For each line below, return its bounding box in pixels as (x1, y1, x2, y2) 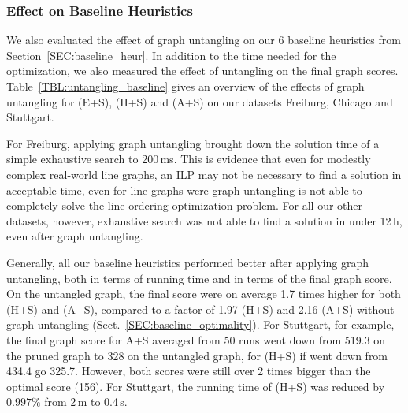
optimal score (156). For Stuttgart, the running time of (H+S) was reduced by (6, 378, 385, 394)
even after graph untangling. (6, 228, 143, 244)
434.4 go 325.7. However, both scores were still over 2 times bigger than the (6, 363, 371, 379)
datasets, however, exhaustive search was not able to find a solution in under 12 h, (6, 212, 402, 229)
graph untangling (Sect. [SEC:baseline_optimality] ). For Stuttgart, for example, (6, 316, 395, 333)
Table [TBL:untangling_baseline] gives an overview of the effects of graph (6, 78, 365, 94)
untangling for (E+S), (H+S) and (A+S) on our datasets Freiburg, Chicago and (6, 93, 393, 110)
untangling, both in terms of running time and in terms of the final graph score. (6, 270, 392, 286)
